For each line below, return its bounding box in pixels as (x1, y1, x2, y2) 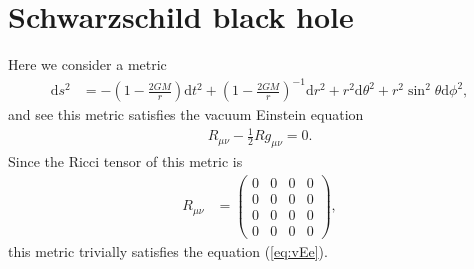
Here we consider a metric (8, 54, 167, 75)
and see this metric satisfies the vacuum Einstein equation (8, 104, 364, 125)
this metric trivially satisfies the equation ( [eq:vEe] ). (8, 241, 328, 261)
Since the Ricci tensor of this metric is (8, 151, 243, 172)
